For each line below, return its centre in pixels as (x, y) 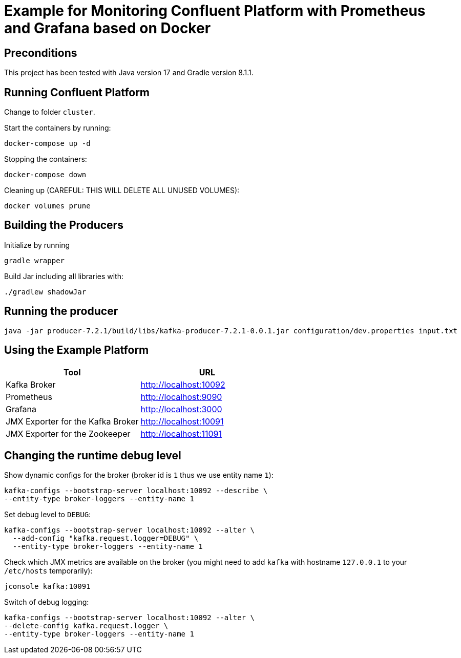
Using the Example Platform (77, 350)
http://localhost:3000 (181, 409)
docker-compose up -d (47, 144)
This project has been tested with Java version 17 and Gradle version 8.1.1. (129, 73)
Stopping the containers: (46, 159)
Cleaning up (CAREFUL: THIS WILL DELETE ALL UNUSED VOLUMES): (122, 190)
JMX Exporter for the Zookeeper (68, 433)
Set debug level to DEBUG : (48, 515)
